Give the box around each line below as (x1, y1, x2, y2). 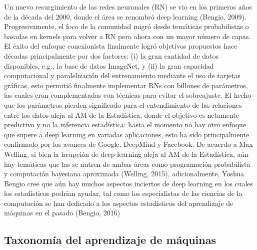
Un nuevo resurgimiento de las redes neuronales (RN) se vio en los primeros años (4, 2, 252, 12)
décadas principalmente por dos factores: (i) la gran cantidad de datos (4, 50, 219, 61)
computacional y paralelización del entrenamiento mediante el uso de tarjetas (4, 70, 240, 81)
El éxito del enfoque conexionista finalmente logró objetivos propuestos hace (4, 41, 237, 51)
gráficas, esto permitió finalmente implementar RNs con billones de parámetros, (4, 80, 248, 90)
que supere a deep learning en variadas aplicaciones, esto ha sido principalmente (4, 129, 249, 139)
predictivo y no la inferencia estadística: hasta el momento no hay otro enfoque (4, 119, 246, 130)
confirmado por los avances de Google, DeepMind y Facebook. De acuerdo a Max (4, 139, 253, 149)
